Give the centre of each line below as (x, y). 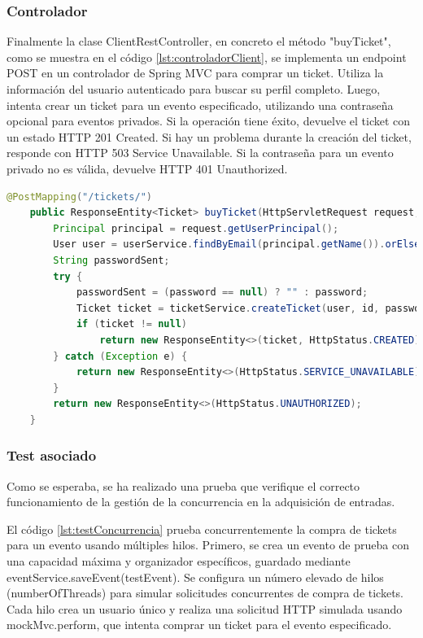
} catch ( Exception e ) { (120, 356)
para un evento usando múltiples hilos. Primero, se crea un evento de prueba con (208, 545)
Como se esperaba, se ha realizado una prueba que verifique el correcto (183, 485)
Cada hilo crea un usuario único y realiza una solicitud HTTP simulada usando (205, 608)
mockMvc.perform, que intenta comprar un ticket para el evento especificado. (199, 625)
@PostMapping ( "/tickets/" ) (79, 197)
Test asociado (52, 455)
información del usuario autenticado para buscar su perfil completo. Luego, (194, 89)
